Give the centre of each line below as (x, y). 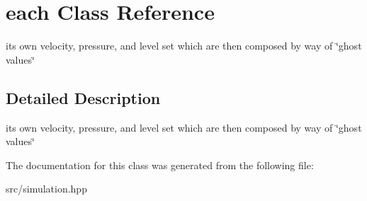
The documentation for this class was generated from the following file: (160, 165)
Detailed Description (83, 97)
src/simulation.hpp (46, 189)
